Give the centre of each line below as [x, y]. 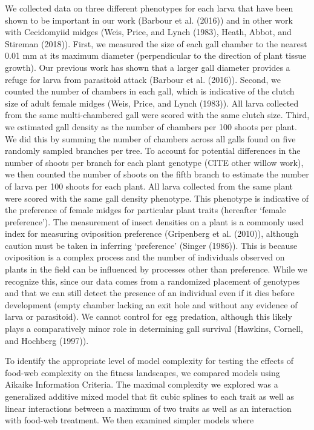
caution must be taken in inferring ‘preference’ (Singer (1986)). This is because [151, 245]
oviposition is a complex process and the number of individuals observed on [145, 257]
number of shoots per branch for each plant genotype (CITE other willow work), [154, 162]
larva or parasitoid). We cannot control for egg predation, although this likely [149, 316]
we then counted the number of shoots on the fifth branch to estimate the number [157, 174]
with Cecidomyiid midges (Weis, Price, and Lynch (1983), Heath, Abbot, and [148, 32]
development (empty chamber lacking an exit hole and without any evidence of [151, 304]
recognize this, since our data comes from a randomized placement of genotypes [152, 281]
